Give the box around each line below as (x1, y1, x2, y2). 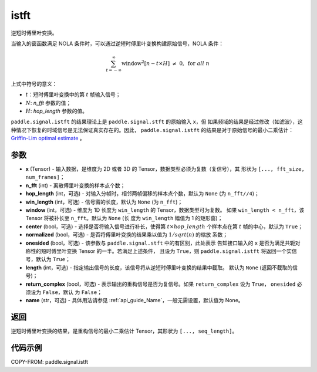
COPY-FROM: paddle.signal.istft (11, 359, 88, 366)
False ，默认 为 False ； (42, 288, 103, 296)
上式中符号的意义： (11, 80, 58, 87)
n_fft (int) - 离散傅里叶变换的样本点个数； (25, 182, 126, 189)
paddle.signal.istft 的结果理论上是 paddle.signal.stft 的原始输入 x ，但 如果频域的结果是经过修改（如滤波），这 (11, 118, 303, 126)
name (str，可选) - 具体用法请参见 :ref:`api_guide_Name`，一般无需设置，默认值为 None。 (25, 297, 244, 304)
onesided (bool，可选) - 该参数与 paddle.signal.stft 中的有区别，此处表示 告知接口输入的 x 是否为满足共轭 (25, 239, 296, 246)
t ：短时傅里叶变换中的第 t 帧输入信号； (25, 91, 121, 98)
